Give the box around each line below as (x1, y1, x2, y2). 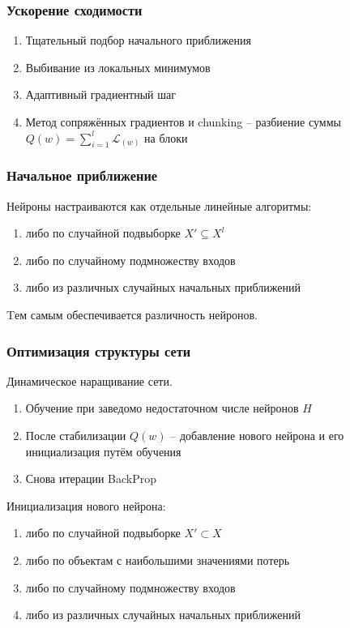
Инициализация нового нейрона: (6, 497, 166, 514)
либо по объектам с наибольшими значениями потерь (25, 551, 290, 568)
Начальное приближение (6, 165, 158, 186)
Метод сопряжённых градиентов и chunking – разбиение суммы (25, 113, 341, 130)
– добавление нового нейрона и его (170, 426, 344, 443)
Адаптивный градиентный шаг (25, 86, 177, 103)
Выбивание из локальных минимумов (25, 58, 211, 75)
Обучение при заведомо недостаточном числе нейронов (25, 399, 299, 417)
